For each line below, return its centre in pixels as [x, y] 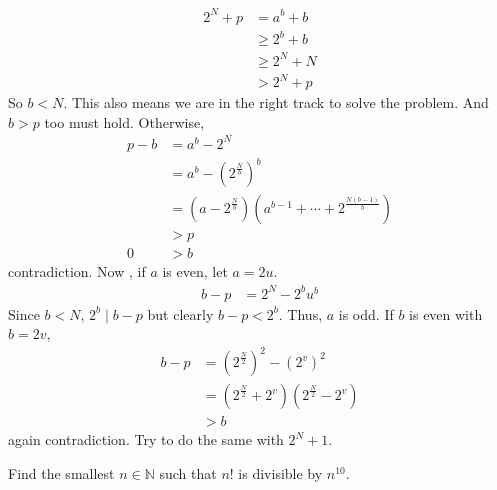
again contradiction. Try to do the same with [146, 439]
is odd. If [366, 313]
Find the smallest [61, 472]
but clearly [180, 313]
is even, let [195, 271]
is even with [446, 313]
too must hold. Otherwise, [124, 121]
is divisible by [280, 472]
